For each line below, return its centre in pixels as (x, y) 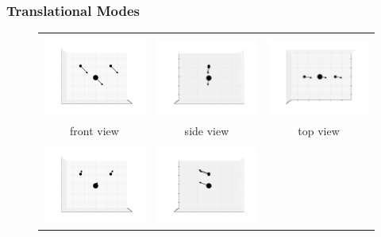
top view (319, 131)
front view (94, 131)
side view (207, 131)
